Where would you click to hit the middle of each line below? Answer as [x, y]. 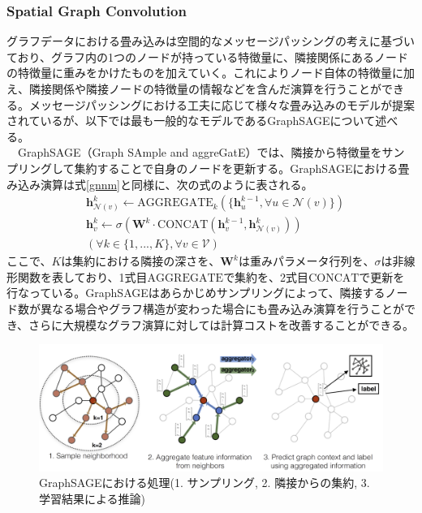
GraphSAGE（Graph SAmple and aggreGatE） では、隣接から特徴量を [200, 152]
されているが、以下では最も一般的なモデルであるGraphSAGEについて [191, 121]
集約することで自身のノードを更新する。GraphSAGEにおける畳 [242, 168]
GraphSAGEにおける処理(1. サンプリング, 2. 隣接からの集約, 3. [205, 483]
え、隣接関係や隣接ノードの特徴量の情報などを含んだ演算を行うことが [194, 88]
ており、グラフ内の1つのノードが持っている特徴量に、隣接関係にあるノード [207, 56]
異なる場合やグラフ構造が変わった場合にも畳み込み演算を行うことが [222, 309]
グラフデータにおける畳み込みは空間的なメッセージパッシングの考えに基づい [211, 41]
